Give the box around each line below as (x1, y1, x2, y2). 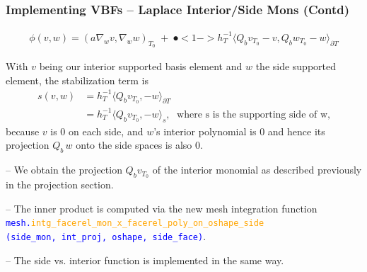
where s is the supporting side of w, (177, 109, 330, 120)
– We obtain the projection (6, 162, 122, 177)
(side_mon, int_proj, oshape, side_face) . (6, 228, 206, 243)
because (6, 123, 40, 138)
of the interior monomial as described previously (152, 162, 362, 177)
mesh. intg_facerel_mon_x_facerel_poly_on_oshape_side (6, 218, 264, 229)
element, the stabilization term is (6, 72, 149, 87)
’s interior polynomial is (153, 123, 257, 138)
